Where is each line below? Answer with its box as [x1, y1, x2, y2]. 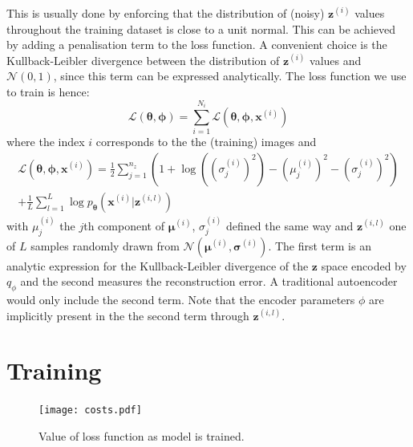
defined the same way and [226, 217, 354, 234]
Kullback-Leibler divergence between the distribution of [6, 51, 280, 68]
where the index [6, 133, 85, 150]
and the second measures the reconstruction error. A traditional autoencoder [20, 273, 398, 290]
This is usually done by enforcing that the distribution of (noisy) [6, 5, 325, 21]
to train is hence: [6, 83, 90, 100]
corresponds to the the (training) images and [95, 133, 317, 150]
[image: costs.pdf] [38, 404, 142, 417]
